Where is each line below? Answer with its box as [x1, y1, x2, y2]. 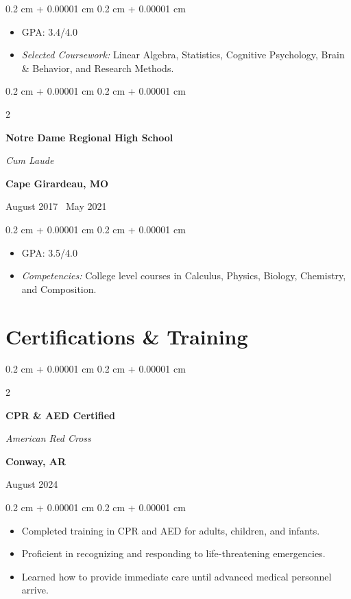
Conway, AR [5, 454, 66, 468]
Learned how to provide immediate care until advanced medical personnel [21, 569, 332, 583]
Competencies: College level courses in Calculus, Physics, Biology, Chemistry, [21, 268, 346, 283]
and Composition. [21, 281, 97, 296]
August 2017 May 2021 [5, 199, 107, 213]
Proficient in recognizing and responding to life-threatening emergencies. [21, 546, 326, 561]
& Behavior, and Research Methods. [21, 60, 174, 75]
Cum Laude [5, 153, 54, 167]
